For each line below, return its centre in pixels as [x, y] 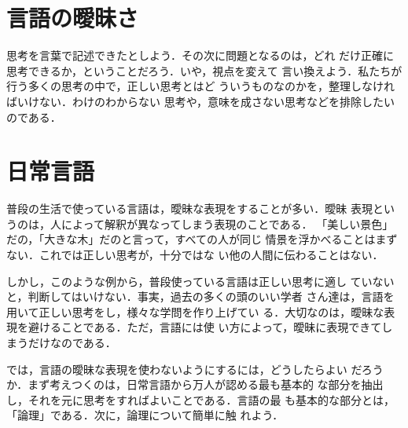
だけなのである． [72, 342]
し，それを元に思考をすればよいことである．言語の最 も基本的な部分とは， [201, 399]
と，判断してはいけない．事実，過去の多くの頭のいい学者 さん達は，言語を [200, 296]
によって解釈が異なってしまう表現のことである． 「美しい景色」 [227, 223]
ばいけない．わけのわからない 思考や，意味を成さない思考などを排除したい [201, 101]
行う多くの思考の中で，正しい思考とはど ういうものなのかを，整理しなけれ [201, 86]
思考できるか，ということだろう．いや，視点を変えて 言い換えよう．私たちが [204, 70]
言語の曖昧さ [73, 18]
